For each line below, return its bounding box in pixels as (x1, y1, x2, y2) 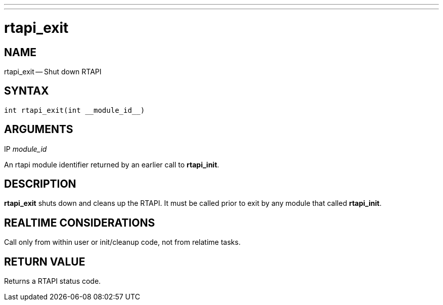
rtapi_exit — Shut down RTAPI (4, 67, 102, 76)
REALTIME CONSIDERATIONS (4, 216, 155, 229)
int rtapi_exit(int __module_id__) (4, 106, 145, 114)
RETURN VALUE (4, 255, 85, 268)
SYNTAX (4, 84, 49, 98)
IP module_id (4, 144, 47, 153)
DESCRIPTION (4, 178, 76, 191)
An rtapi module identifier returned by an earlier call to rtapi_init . (4, 160, 219, 169)
